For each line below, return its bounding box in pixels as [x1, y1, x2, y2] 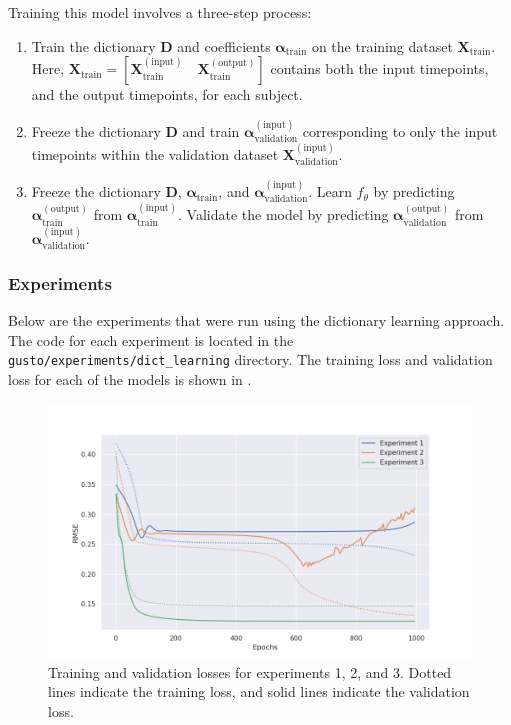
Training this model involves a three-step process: [8, 2, 312, 22]
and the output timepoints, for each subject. [31, 84, 303, 105]
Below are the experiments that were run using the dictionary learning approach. [8, 310, 505, 331]
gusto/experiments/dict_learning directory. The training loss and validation [8, 349, 493, 370]
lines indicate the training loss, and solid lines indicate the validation [48, 681, 470, 702]
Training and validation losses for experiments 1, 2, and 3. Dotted [48, 661, 452, 682]
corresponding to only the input [302, 120, 498, 141]
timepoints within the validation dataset [31, 143, 279, 164]
